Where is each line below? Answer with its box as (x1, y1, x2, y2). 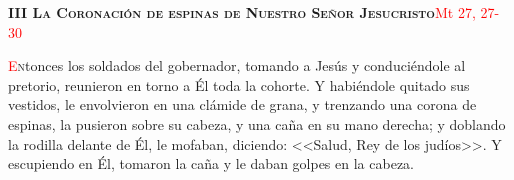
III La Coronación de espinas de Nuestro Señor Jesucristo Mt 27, (8, 2, 476, 22)
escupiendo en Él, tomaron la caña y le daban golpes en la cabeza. (8, 153, 414, 174)
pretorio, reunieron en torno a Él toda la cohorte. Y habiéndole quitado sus (8, 74, 470, 95)
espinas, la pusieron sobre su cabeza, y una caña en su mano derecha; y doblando (8, 113, 506, 134)
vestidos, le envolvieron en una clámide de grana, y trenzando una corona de (8, 94, 477, 115)
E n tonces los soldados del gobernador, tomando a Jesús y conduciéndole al (8, 55, 466, 76)
